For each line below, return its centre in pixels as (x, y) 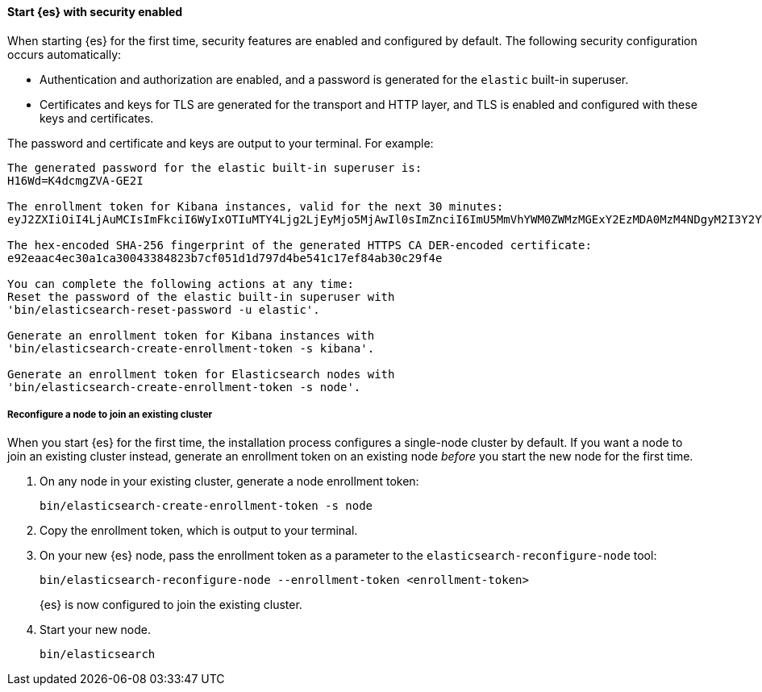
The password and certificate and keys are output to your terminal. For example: (221, 143)
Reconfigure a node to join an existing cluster (110, 415)
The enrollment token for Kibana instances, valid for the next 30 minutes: (256, 206)
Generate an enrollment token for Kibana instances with (191, 335)
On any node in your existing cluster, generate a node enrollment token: (229, 481)
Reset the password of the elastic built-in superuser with (201, 296)
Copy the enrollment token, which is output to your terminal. (199, 531)
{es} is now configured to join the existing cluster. (171, 605)
